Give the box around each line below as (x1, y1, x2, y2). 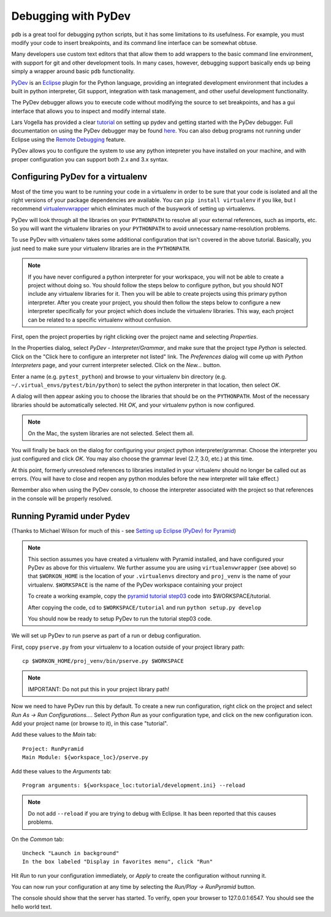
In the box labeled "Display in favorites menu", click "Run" (22, 858, 213, 865)
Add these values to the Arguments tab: (11, 767, 112, 775)
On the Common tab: (11, 835, 64, 843)
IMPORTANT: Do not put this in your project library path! (28, 685, 170, 693)
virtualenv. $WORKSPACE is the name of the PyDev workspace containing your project (28, 581, 243, 589)
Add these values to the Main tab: (11, 731, 97, 738)
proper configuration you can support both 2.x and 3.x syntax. (11, 155, 169, 163)
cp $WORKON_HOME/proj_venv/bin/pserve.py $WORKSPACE (22, 657, 184, 665)
